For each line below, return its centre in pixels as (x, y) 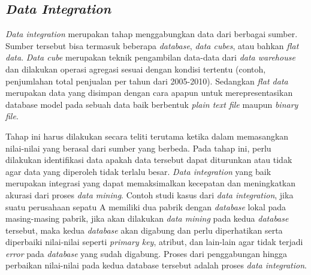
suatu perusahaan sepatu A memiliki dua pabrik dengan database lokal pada (146, 206)
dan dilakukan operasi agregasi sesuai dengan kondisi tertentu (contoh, (136, 69)
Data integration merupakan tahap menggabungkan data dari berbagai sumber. (152, 34)
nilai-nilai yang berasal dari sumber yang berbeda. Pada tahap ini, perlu (138, 148)
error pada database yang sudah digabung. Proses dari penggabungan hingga (147, 253)
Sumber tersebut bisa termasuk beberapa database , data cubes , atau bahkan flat (152, 45)
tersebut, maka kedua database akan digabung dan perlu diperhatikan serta (144, 230)
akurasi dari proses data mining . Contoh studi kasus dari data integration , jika (150, 194)
